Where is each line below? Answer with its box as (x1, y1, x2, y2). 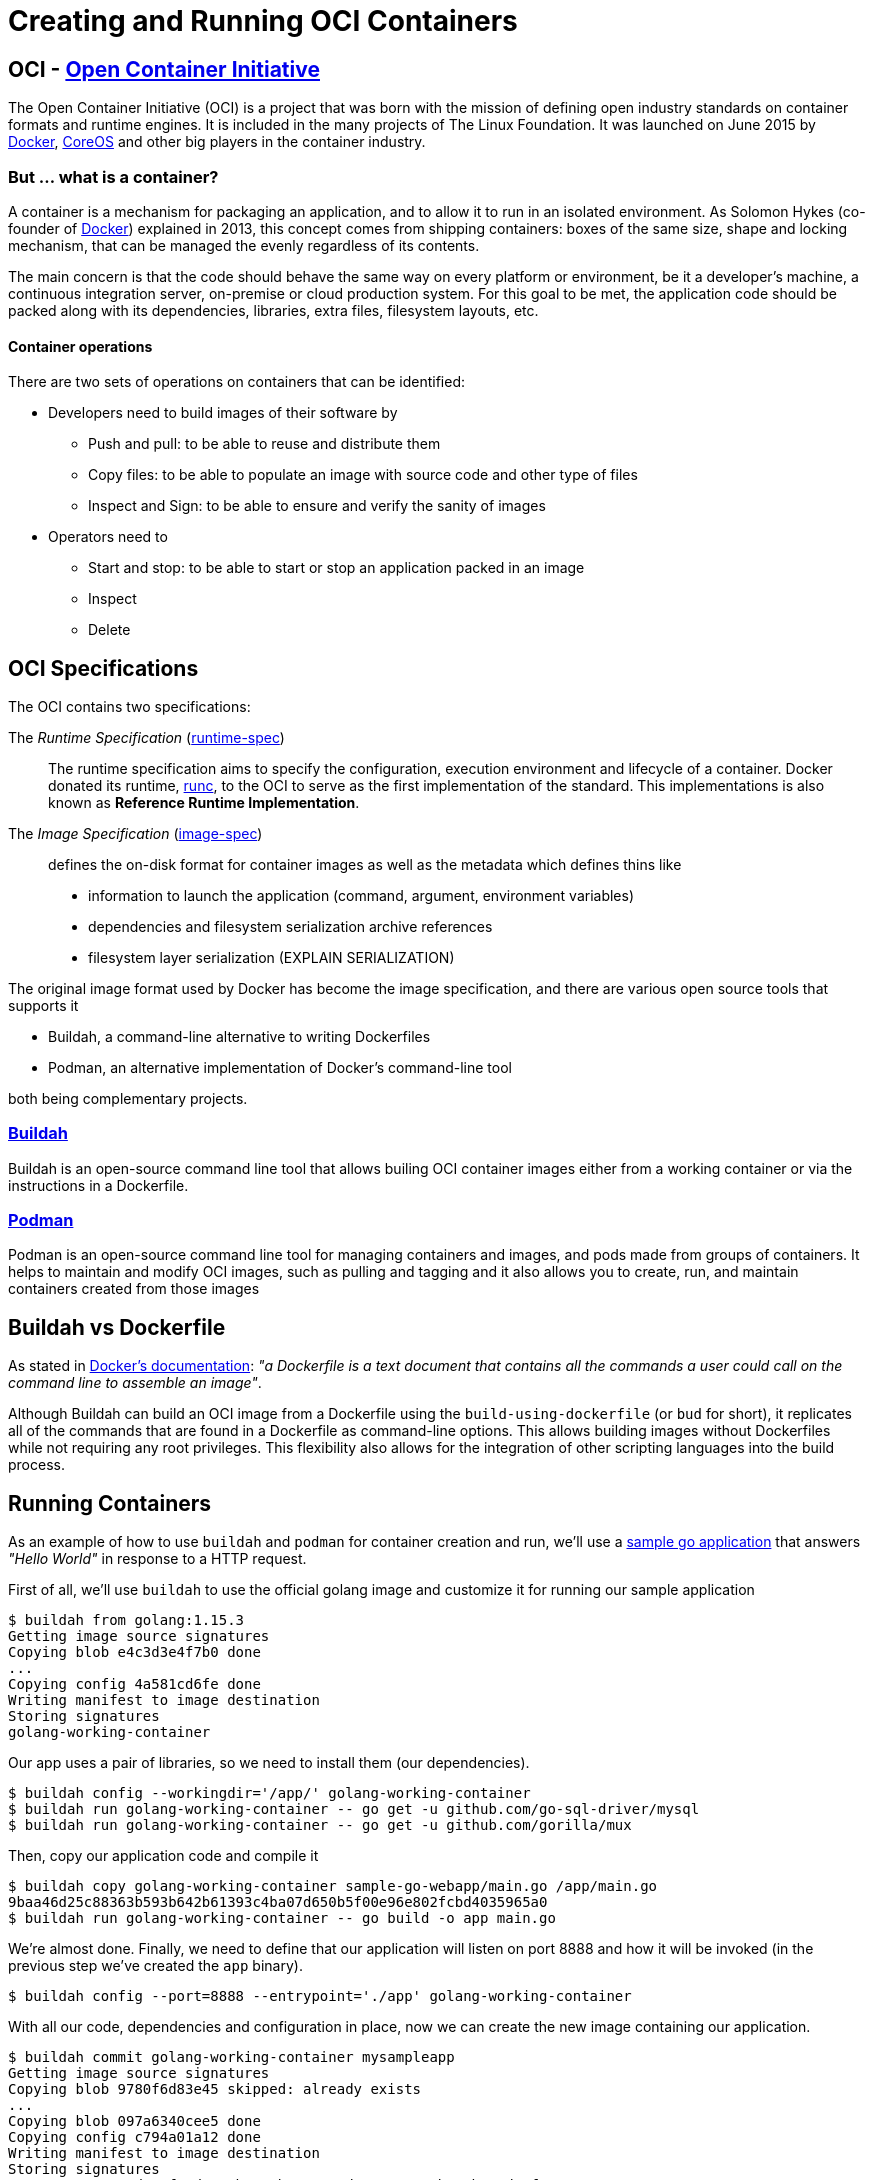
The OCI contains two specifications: (8, 697, 251, 715)
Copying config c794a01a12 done (8, 2129, 261, 2146)
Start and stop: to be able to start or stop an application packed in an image (88, 559, 585, 577)
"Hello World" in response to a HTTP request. (8, 1550, 307, 1568)
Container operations (8, 337, 153, 355)
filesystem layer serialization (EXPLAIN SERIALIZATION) (88, 948, 455, 966)
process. (8, 1456, 65, 1474)
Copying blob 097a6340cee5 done (8, 2113, 261, 2130)
